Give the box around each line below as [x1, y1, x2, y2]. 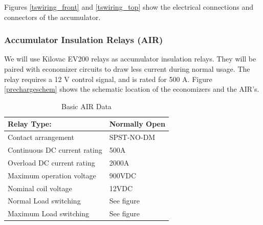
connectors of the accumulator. [4, 11, 101, 22]
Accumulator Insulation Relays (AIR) [4, 33, 163, 46]
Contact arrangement [8, 132, 74, 142]
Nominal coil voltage [8, 182, 72, 193]
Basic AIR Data [61, 100, 112, 111]
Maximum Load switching [8, 208, 89, 219]
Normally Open [109, 118, 165, 129]
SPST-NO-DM [109, 132, 156, 142]
